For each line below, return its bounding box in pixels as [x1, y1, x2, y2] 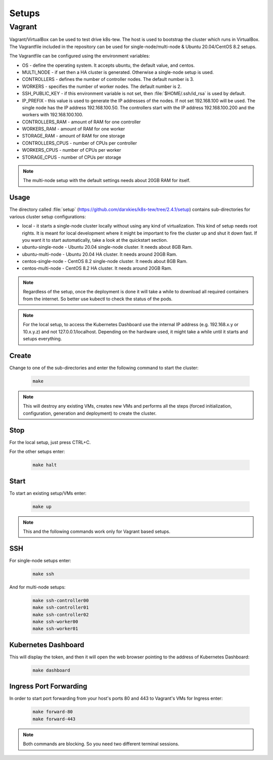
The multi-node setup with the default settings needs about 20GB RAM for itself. [23, 177, 191, 184]
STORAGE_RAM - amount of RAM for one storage [22, 133, 125, 139]
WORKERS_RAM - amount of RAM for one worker [22, 126, 125, 132]
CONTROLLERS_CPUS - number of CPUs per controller [22, 140, 138, 146]
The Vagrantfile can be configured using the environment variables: [9, 53, 150, 59]
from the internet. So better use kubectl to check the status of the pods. [23, 296, 173, 302]
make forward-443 [32, 716, 76, 722]
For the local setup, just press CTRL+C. [9, 439, 91, 445]
